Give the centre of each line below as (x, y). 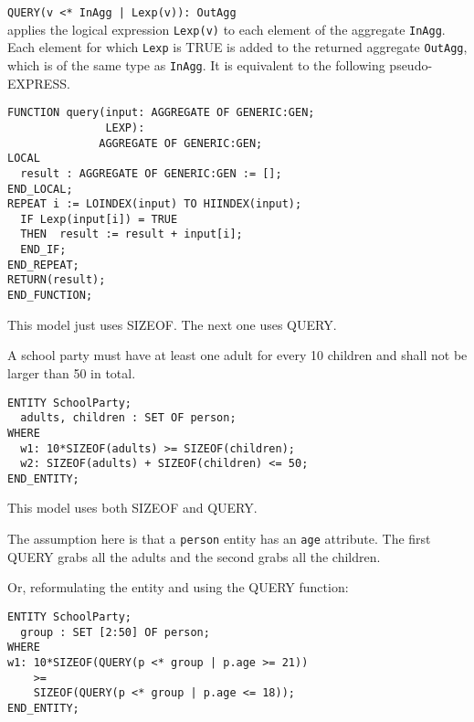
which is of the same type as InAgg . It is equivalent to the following (196, 64)
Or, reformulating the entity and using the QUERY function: (178, 587)
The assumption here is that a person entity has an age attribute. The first (219, 539)
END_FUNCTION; (50, 296)
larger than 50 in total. (72, 372)
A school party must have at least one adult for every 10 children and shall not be (237, 355)
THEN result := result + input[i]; (132, 234)
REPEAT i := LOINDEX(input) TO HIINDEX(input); (155, 204)
